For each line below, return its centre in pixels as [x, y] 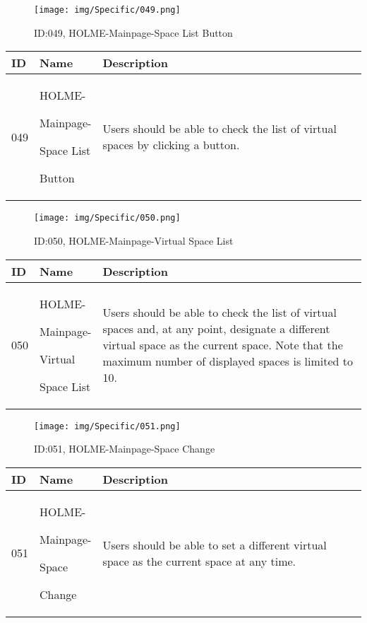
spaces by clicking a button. [171, 145]
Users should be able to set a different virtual [215, 545]
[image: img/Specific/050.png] [107, 218]
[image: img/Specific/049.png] [107, 10]
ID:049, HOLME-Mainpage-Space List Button [133, 32]
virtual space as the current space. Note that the [223, 345]
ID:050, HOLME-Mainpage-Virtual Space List [134, 240]
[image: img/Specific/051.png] [107, 426]
